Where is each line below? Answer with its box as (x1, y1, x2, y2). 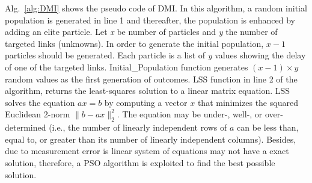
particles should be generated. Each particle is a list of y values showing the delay (5, 49, 306, 61)
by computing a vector (104, 96, 188, 108)
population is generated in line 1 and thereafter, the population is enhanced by (5, 13, 295, 26)
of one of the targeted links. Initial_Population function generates (5, 60, 248, 73)
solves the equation (5, 96, 75, 108)
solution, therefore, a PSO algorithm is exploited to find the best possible (5, 156, 275, 169)
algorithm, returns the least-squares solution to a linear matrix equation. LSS (5, 84, 290, 97)
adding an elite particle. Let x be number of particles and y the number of (5, 25, 278, 38)
